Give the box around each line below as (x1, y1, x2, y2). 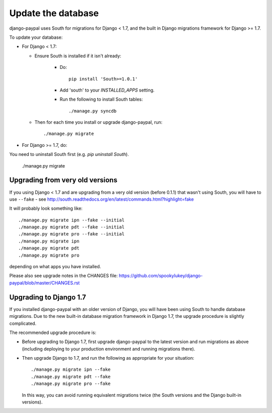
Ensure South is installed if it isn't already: (34, 53, 121, 59)
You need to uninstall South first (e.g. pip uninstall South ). (9, 151, 129, 157)
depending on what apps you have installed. (9, 264, 101, 270)
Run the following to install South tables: (59, 96, 143, 103)
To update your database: (9, 34, 63, 40)
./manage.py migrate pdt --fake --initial (18, 224, 125, 230)
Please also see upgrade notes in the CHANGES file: (9, 273, 118, 279)
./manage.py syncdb (69, 108, 117, 114)
